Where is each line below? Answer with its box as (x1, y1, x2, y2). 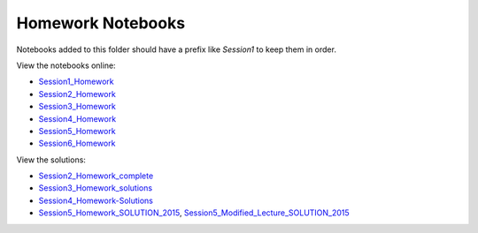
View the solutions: (16, 154, 86, 165)
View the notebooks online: (16, 60, 116, 71)
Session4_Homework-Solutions (38, 195, 154, 206)
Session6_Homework (38, 138, 116, 149)
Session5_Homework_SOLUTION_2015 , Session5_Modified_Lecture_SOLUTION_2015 (38, 207, 350, 218)
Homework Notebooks (16, 13, 186, 33)
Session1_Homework (38, 76, 114, 87)
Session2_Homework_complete (38, 170, 154, 181)
